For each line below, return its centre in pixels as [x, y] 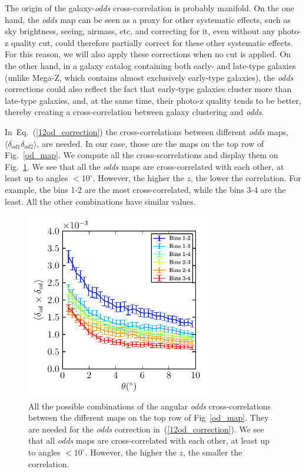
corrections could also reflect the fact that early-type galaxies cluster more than [148, 89]
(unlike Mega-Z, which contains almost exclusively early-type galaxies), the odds [149, 77]
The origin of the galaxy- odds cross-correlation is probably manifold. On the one [149, 8]
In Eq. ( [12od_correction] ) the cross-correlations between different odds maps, [147, 131]
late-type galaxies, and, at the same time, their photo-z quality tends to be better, [153, 100]
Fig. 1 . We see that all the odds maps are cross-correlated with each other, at [144, 166]
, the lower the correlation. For [246, 178]
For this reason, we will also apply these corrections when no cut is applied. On [148, 54]
